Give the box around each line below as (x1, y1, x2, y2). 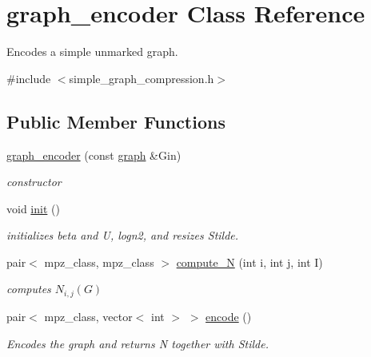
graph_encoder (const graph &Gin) (6, 146, 182, 163)
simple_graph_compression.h (69, 69, 214, 86)
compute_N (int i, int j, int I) (176, 253, 323, 270)
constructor (6, 173, 62, 190)
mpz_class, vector (44, 307, 133, 324)
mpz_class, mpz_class (44, 253, 154, 270)
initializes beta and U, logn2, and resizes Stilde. (6, 227, 239, 244)
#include (6, 69, 51, 86)
